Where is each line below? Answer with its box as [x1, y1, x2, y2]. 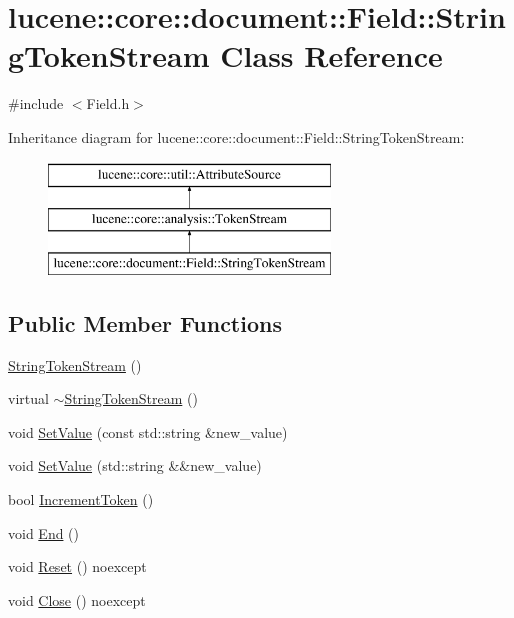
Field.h [86, 93, 130, 114]
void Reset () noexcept [8, 556, 147, 577]
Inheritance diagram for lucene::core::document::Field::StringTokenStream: [8, 126, 465, 147]
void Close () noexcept [8, 589, 146, 610]
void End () [8, 522, 80, 543]
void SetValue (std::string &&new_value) [8, 455, 262, 476]
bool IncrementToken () [8, 489, 154, 510]
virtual [8, 388, 49, 409]
